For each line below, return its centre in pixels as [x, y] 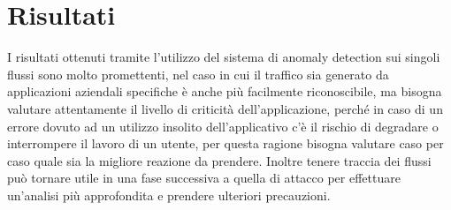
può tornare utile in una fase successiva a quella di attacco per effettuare [204, 178]
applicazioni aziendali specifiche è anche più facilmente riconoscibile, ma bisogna [225, 91]
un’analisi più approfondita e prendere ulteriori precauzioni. [169, 195]
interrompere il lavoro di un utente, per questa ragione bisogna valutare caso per [225, 143]
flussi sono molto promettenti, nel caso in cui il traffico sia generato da [198, 74]
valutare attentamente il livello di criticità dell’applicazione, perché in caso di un [225, 108]
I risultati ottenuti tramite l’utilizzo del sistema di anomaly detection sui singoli [224, 57]
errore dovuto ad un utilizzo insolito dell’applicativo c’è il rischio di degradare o [223, 126]
